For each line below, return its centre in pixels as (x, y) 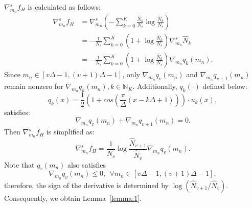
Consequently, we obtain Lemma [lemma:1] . (73, 198)
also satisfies (87, 164)
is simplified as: (70, 132)
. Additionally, (155, 86)
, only (131, 74)
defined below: (225, 86)
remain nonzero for (34, 86)
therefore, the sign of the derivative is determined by (86, 185)
